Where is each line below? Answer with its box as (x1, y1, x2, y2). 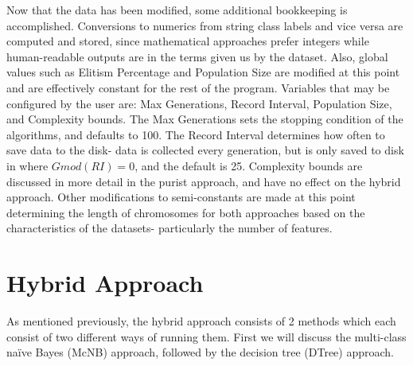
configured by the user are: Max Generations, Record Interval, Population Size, (6, 95, 392, 111)
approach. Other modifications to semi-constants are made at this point (6, 189, 356, 205)
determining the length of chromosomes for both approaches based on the (6, 204, 365, 220)
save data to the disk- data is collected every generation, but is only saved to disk (6, 142, 404, 158)
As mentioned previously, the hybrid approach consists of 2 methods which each (6, 313, 396, 329)
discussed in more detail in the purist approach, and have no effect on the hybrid (6, 173, 401, 189)
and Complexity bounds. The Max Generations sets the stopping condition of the (6, 111, 403, 127)
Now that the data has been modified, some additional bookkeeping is (6, 2, 348, 18)
